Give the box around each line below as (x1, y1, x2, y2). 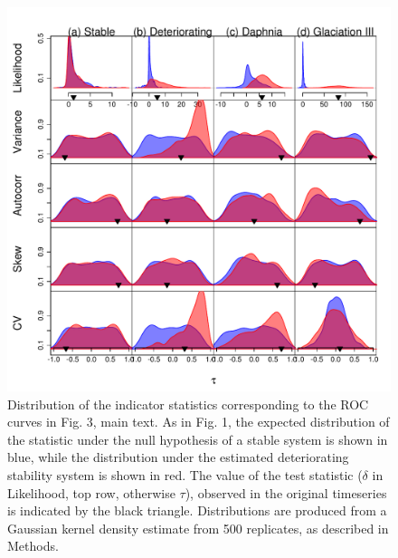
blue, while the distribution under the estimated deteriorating (7, 447, 349, 467)
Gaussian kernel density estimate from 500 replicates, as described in (7, 518, 389, 537)
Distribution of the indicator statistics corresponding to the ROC (7, 394, 369, 413)
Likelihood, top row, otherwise (7, 483, 175, 502)
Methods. (7, 536, 59, 555)
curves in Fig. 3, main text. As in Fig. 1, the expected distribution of (7, 412, 390, 431)
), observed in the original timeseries (185, 483, 387, 502)
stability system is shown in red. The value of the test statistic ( (7, 465, 363, 484)
